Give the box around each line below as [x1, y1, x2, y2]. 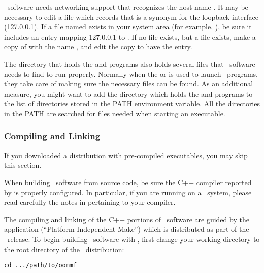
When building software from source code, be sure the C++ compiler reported [4, 176, 252, 187]
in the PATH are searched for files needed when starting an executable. [4, 108, 225, 118]
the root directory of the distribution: [4, 244, 124, 254]
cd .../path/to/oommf [4, 262, 77, 269]
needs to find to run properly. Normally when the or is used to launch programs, [4, 68, 258, 79]
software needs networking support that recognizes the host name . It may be [7, 2, 248, 12]
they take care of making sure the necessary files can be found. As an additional [4, 78, 253, 89]
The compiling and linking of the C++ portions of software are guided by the [4, 214, 249, 224]
